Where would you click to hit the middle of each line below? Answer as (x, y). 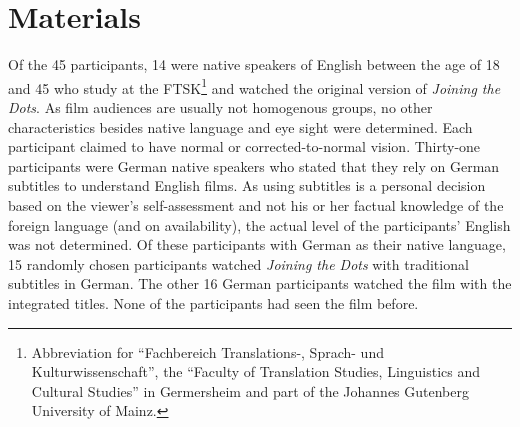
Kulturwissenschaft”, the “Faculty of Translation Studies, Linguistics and (256, 371)
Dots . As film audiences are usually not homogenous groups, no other (220, 106)
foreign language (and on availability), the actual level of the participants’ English (259, 224)
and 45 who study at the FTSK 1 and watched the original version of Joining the (254, 86)
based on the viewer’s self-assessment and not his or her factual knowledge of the (256, 204)
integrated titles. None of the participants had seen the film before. (213, 302)
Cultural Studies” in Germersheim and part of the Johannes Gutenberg (250, 390)
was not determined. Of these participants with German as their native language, (257, 244)
